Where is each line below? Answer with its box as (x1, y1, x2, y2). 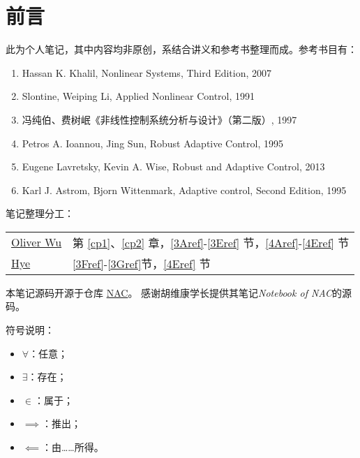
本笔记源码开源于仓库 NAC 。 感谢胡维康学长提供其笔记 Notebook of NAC (6, 285, 333, 300)
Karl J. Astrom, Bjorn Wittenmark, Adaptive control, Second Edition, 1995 (22, 182, 347, 197)
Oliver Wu (11, 234, 62, 251)
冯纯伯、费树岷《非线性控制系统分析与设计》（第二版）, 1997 (22, 112, 297, 126)
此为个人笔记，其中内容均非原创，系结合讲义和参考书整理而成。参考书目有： (6, 42, 357, 57)
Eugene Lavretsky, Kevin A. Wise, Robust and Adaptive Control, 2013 (22, 159, 325, 174)
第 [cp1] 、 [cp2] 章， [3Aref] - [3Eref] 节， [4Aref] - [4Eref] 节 (73, 234, 350, 251)
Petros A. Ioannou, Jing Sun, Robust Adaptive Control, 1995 (22, 135, 283, 150)
